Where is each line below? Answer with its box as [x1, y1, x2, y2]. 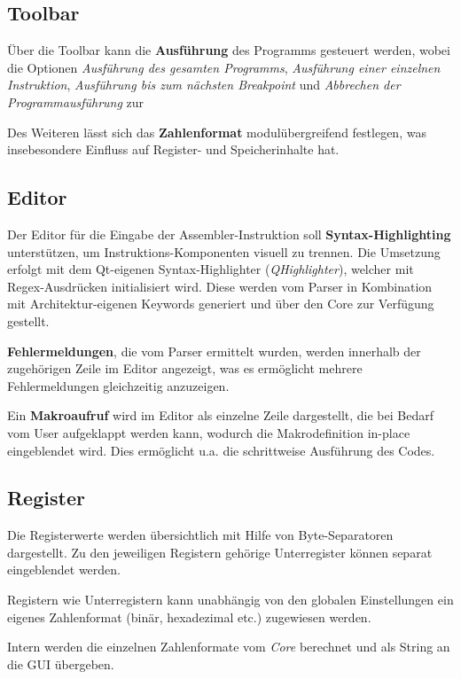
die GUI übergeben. [7, 654, 114, 673]
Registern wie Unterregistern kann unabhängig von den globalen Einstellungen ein [7, 590, 454, 609]
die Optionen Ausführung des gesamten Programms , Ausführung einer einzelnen [7, 58, 441, 76]
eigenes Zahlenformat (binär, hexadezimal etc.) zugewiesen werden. [7, 607, 371, 626]
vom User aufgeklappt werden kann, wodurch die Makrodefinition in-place [7, 423, 410, 441]
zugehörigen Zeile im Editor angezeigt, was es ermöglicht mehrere [7, 359, 363, 378]
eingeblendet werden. [7, 560, 121, 579]
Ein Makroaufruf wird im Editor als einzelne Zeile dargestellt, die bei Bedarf [7, 406, 434, 425]
